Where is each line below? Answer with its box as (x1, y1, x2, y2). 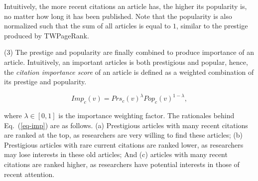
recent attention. (4, 169, 55, 179)
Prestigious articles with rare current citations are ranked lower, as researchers (4, 139, 244, 150)
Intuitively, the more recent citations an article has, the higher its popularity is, (4, 1, 247, 11)
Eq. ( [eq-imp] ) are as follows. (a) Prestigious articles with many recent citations (4, 120, 248, 130)
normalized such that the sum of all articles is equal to (4, 20, 171, 31)
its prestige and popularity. (4, 76, 87, 87)
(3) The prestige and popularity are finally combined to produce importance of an (4, 47, 254, 57)
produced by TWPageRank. (4, 30, 89, 40)
